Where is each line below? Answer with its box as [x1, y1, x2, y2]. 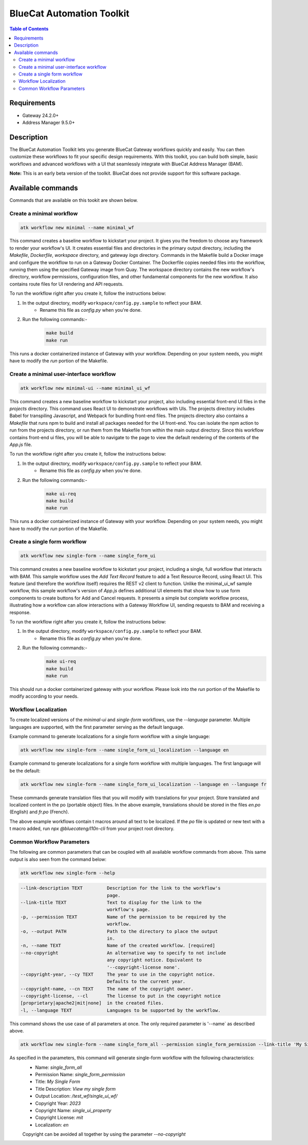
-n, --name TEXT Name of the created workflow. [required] [20, 943, 216, 949]
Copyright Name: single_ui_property [35, 1107, 111, 1113]
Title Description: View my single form [35, 1085, 116, 1092]
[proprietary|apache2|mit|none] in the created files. [20, 1000, 164, 1006]
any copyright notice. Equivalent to [107, 957, 202, 963]
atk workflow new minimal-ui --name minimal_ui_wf [20, 385, 151, 391]
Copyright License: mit [35, 1115, 83, 1121]
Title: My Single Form [35, 1079, 81, 1085]
